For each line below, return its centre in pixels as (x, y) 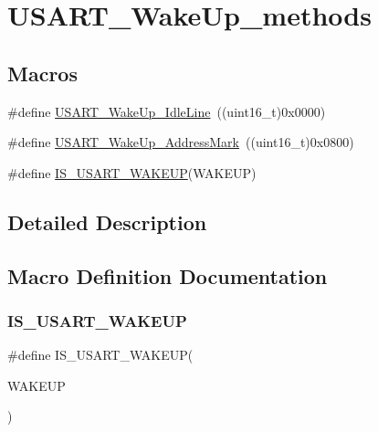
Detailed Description (107, 221)
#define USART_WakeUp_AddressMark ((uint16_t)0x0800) (181, 142)
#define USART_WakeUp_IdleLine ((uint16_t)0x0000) (167, 111)
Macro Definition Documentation (168, 275)
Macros (42, 73)
